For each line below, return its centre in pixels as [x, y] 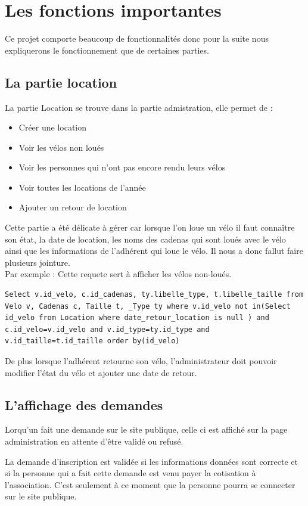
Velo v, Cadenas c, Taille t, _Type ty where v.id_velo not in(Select [148, 306]
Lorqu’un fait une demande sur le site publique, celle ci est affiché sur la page [146, 429]
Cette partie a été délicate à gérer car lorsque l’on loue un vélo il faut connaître [150, 227]
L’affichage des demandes [84, 404]
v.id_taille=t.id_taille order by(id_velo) [92, 341]
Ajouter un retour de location [73, 207]
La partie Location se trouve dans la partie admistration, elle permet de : [139, 107]
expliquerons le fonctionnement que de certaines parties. [107, 50]
